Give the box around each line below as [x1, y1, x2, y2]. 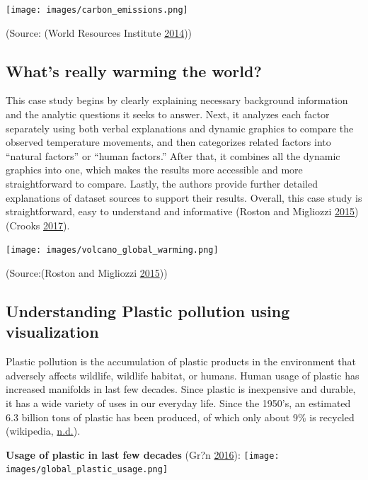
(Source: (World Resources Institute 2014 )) [6, 25, 192, 40]
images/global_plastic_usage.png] [6, 464, 168, 475]
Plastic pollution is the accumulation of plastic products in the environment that [6, 354, 356, 369]
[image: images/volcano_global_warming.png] [6, 245, 219, 256]
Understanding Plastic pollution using [6, 300, 290, 322]
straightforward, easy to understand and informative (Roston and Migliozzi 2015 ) [6, 204, 359, 219]
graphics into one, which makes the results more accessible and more [6, 162, 303, 177]
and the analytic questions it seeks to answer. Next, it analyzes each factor [6, 107, 330, 122]
